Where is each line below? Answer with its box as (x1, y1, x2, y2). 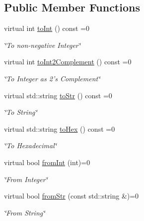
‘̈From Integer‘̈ (4, 174, 48, 184)
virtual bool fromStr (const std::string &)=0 (4, 191, 139, 201)
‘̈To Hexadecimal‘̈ (4, 140, 57, 151)
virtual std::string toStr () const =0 (4, 90, 112, 100)
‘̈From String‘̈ (4, 207, 45, 218)
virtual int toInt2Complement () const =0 (4, 56, 132, 67)
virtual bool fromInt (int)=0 (4, 157, 90, 167)
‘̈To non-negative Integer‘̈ (4, 39, 81, 50)
